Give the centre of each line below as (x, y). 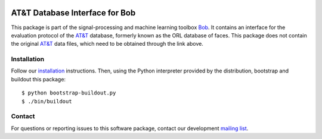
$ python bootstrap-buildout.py (69, 93)
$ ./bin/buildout (47, 101)
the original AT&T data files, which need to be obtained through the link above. (107, 44)
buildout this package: (38, 79)
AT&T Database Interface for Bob (73, 13)
